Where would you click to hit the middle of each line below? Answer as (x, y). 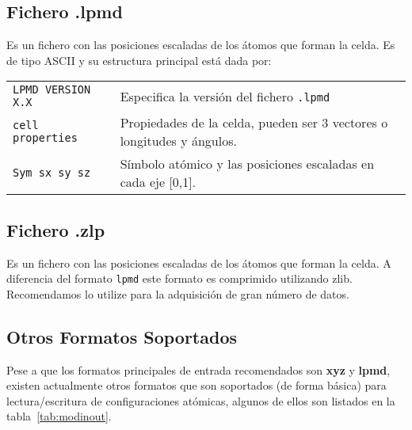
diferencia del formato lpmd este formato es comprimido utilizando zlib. (179, 278)
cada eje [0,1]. (158, 182)
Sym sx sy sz (52, 173)
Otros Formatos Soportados (122, 336)
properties (45, 138)
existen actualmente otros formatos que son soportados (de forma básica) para (196, 385)
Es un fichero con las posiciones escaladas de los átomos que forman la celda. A (199, 263)
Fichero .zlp (56, 229)
